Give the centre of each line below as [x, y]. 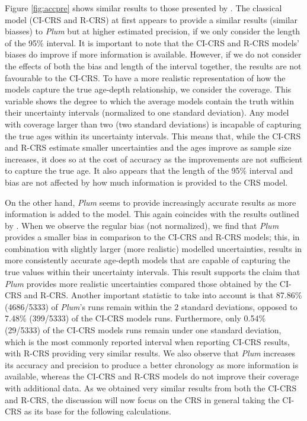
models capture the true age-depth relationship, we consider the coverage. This [148, 89]
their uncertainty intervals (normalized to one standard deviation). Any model [147, 112]
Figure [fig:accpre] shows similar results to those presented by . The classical [143, 8]
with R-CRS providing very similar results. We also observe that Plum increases [150, 353]
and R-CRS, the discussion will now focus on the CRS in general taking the [142, 399]
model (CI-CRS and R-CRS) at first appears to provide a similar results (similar [151, 19]
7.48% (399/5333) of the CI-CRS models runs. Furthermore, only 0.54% [135, 318]
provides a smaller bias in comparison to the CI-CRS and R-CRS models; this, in [152, 237]
